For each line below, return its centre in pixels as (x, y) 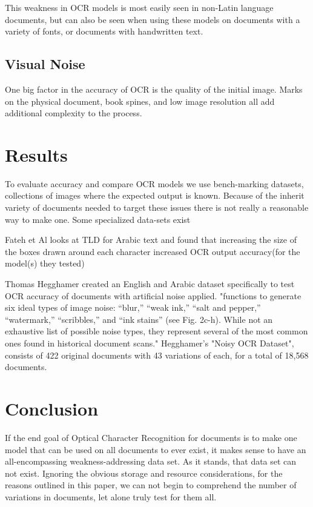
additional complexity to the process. (74, 113)
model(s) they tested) (45, 263)
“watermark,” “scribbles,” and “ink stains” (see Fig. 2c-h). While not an (139, 319)
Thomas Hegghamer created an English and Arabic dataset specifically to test (150, 284)
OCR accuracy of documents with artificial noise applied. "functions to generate (153, 295)
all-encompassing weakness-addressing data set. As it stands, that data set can (151, 461)
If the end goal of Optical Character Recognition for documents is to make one (151, 437)
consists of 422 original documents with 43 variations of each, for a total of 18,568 (157, 355)
